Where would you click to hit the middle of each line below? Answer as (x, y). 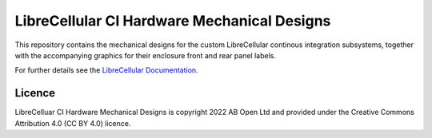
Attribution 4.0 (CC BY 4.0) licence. (73, 123)
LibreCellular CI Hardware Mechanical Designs (173, 21)
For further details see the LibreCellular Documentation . (107, 70)
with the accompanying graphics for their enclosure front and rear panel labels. (145, 55)
